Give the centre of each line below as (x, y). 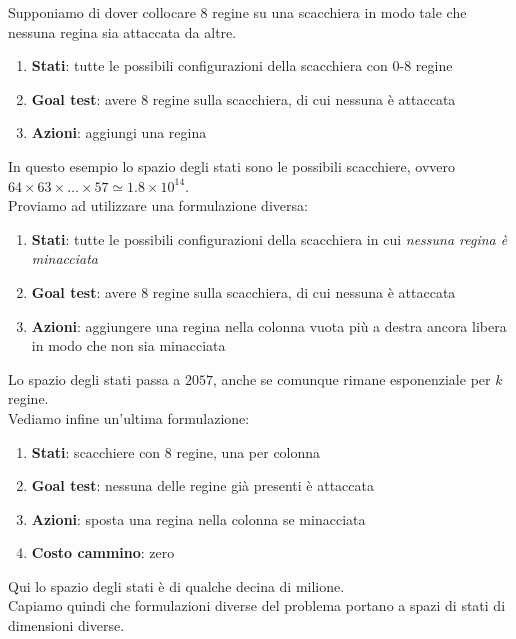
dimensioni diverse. (66, 625)
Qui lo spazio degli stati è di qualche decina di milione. (176, 585)
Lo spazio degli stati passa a (94, 378)
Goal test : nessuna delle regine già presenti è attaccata (202, 485)
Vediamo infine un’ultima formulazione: (129, 417)
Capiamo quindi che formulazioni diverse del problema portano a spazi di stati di (257, 605)
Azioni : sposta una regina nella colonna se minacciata (198, 518)
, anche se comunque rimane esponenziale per (352, 378)
